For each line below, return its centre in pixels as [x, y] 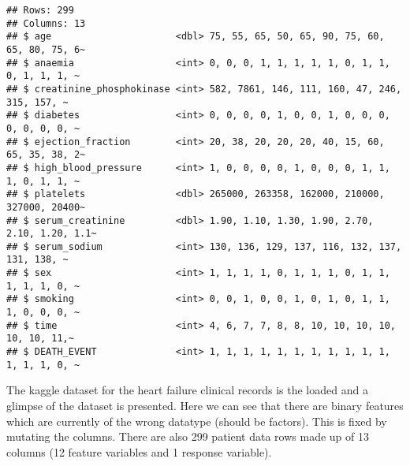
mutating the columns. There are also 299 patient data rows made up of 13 [188, 436]
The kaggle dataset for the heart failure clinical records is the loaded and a [187, 390]
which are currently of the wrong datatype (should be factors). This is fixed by [197, 421]
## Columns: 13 [46, 23]
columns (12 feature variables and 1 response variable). [139, 451]
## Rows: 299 [40, 10]
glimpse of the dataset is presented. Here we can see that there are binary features [205, 405]
